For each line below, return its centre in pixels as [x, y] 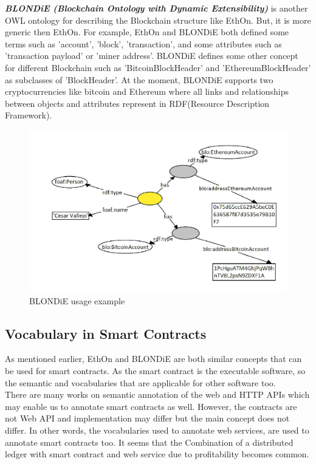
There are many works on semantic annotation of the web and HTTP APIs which [157, 394]
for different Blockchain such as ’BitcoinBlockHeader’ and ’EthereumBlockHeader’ [158, 67]
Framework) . [29, 115]
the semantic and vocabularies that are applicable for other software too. [140, 382]
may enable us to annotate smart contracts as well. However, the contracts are [151, 406]
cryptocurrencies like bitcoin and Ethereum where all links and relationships [147, 91]
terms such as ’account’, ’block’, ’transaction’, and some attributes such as [143, 43]
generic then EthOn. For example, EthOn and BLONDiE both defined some [147, 32]
